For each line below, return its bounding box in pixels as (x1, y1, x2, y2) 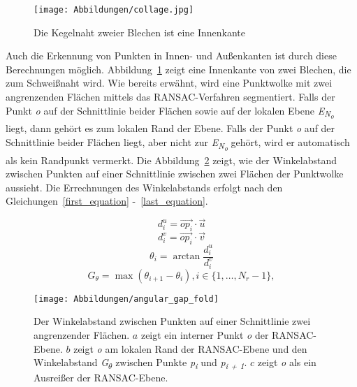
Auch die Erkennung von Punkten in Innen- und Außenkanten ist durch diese (6, 48, 337, 63)
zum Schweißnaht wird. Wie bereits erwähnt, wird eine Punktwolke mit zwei (6, 75, 333, 90)
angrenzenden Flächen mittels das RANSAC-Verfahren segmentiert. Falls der (6, 89, 335, 104)
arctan (173, 251, 201, 262)
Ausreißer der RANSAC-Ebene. (34, 370, 168, 385)
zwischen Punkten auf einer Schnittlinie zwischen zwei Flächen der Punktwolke (6, 166, 344, 181)
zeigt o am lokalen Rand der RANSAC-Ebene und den (73, 341, 307, 356)
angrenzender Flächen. (34, 327, 130, 342)
